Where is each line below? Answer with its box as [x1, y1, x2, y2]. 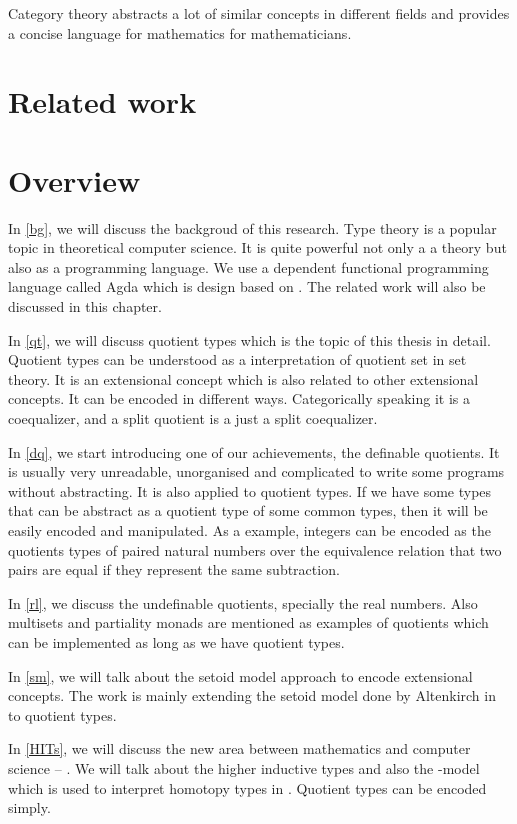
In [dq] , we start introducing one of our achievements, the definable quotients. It [8, 441, 500, 462]
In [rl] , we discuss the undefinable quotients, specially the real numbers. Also [8, 592, 478, 613]
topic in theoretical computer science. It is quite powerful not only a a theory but [8, 237, 507, 258]
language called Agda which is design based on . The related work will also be [8, 276, 486, 297]
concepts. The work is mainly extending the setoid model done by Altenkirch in [8, 685, 496, 706]
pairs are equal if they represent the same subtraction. [8, 559, 340, 580]
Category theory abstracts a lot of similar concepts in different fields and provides [8, 3, 510, 23]
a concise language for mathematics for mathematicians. [8, 22, 352, 43]
